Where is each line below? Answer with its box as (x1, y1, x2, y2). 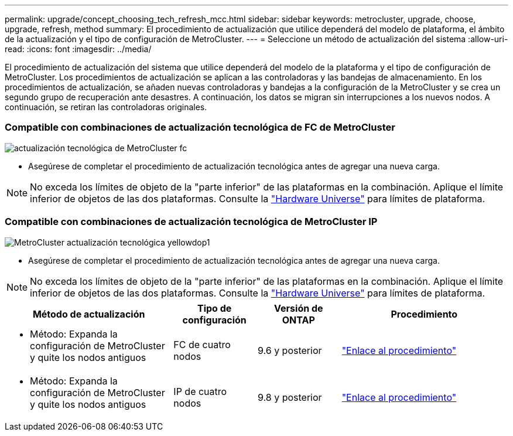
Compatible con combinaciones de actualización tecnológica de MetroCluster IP (5, 216, 378, 228)
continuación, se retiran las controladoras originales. (5, 102, 207, 112)
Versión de (274, 302, 323, 314)
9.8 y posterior (257, 391, 322, 403)
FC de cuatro (173, 338, 231, 350)
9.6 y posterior (257, 344, 322, 356)
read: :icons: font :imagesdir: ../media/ (5, 44, 152, 54)
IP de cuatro (173, 385, 227, 397)
